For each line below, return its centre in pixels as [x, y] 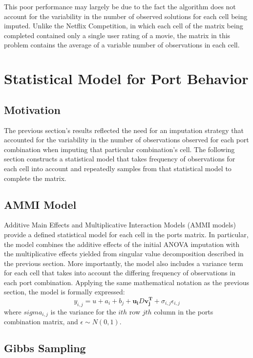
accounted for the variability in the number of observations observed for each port [126, 140]
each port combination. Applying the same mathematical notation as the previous [126, 282]
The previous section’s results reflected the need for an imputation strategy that [124, 130]
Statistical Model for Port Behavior [126, 78]
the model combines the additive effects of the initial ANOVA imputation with [122, 244]
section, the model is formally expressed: [64, 292]
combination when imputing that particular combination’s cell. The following [119, 149]
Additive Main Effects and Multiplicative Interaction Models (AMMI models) [120, 225]
